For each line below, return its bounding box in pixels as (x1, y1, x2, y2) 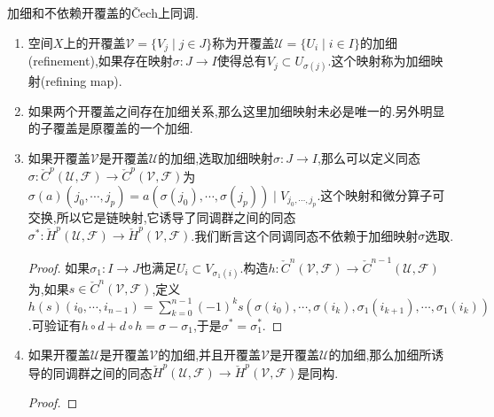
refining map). (45, 72, 122, 90)
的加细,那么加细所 (328, 345, 432, 364)
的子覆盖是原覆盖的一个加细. (27, 119, 193, 137)
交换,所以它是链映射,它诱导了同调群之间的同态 (27, 207, 296, 226)
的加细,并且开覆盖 (158, 345, 262, 364)
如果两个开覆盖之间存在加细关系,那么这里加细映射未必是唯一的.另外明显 (27, 101, 445, 120)
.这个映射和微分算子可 (317, 185, 445, 204)
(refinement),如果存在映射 (27, 51, 173, 70)
